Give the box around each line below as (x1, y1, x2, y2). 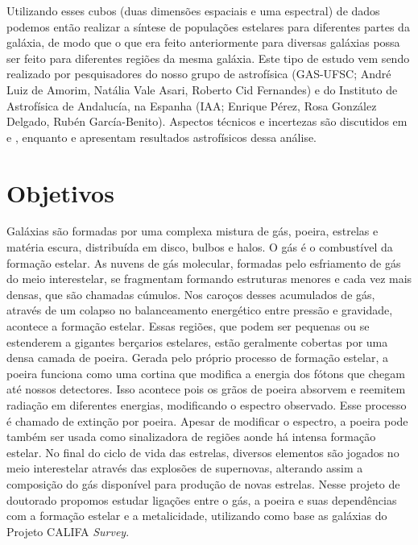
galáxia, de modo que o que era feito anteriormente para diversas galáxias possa (6, 34, 400, 51)
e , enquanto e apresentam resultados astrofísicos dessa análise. (6, 128, 317, 145)
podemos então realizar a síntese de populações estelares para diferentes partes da (6, 18, 410, 35)
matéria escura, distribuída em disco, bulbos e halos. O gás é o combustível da (6, 239, 393, 256)
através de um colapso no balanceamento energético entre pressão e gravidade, (6, 302, 393, 318)
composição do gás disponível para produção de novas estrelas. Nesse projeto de (6, 475, 400, 492)
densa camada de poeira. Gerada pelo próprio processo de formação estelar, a (6, 349, 388, 366)
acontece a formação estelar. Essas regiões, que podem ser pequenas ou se (6, 318, 370, 335)
